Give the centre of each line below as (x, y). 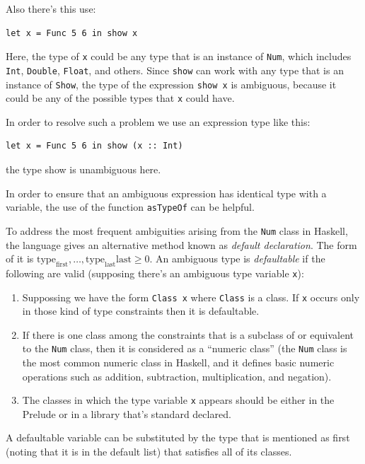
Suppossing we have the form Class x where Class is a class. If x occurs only (191, 297)
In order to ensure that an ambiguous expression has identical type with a (166, 193)
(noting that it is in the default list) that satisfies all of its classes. (149, 452)
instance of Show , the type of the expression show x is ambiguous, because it (171, 84)
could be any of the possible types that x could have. (120, 98)
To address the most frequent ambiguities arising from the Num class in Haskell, (177, 230)
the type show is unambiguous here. (83, 169)
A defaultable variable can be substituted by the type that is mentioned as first (178, 437)
